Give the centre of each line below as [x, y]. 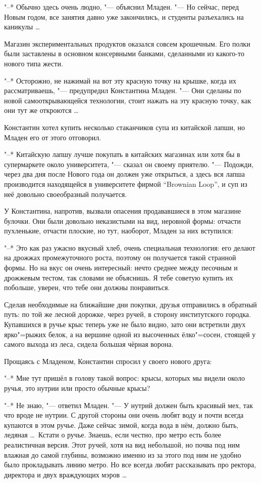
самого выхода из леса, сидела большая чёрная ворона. [89, 344]
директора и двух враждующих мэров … [66, 474]
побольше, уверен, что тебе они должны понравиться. [87, 287]
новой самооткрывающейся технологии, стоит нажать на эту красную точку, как [128, 100]
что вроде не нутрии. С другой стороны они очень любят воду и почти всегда [124, 415]
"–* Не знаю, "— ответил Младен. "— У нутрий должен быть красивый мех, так [129, 405]
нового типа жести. [34, 63]
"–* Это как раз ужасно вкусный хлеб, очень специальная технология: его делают [130, 247]
